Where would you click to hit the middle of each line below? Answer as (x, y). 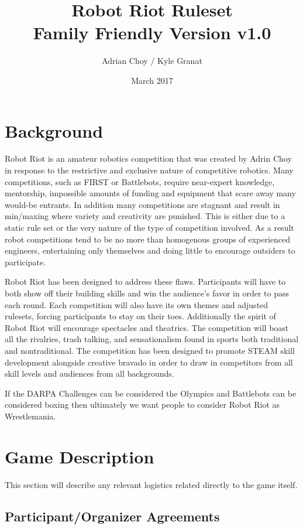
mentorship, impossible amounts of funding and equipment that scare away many (150, 193)
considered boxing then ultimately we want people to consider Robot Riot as (142, 405)
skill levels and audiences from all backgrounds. (89, 373)
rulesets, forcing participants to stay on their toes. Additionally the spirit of (140, 316)
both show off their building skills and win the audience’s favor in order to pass (147, 293)
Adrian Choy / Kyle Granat (152, 61)
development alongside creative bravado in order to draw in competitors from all (149, 362)
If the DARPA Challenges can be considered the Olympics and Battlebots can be (151, 393)
